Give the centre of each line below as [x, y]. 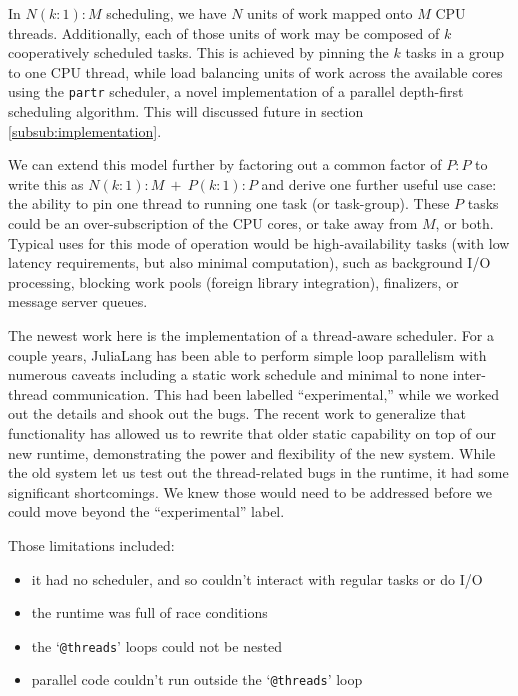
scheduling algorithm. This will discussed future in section [186, 111]
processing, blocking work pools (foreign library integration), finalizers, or [233, 281]
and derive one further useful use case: [379, 183]
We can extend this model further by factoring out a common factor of [225, 164]
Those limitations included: [91, 544]
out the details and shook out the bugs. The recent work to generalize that [237, 413]
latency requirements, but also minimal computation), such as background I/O [249, 262]
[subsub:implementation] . [85, 130]
